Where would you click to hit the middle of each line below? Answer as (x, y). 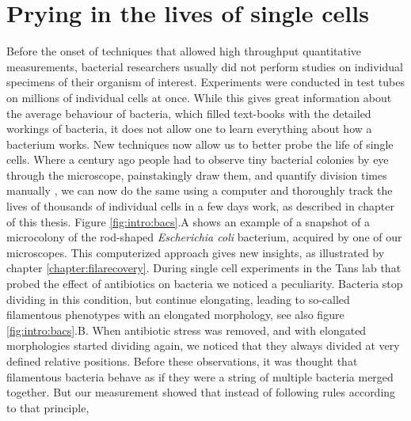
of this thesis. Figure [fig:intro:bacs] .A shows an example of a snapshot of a (188, 221)
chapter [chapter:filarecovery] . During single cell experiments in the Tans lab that (204, 268)
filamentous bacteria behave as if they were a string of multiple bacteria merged (200, 376)
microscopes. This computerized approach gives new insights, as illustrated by (196, 252)
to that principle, (48, 407)
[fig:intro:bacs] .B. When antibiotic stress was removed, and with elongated (186, 330)
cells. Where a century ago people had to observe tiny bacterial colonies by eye (198, 159)
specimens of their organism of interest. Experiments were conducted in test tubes (205, 82)
